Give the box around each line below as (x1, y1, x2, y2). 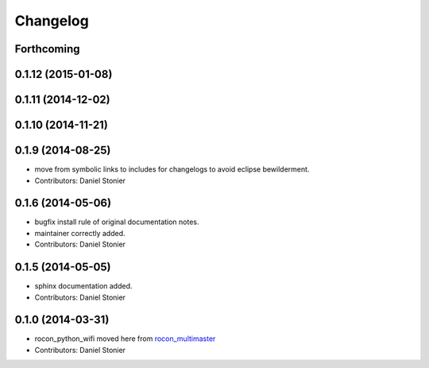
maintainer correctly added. (34, 228, 126, 238)
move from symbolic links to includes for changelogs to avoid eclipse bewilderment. (34, 165, 310, 174)
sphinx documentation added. (34, 281, 133, 291)
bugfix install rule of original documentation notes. (34, 217, 199, 227)
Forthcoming (14, 42, 80, 56)
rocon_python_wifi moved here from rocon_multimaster (34, 334, 216, 343)
